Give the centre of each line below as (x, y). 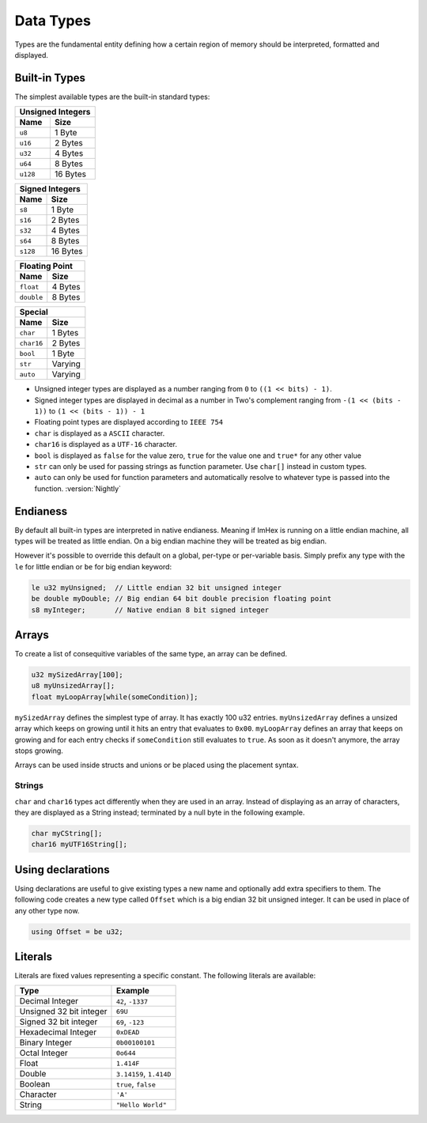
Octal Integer (44, 1053)
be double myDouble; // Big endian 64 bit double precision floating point (181, 599)
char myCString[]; (67, 833)
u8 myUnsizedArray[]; (73, 686)
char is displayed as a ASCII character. (100, 433)
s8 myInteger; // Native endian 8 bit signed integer (150, 610)
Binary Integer (46, 1042)
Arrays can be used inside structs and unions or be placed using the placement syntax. (157, 765)
